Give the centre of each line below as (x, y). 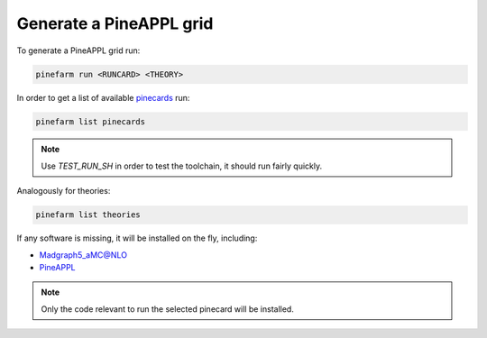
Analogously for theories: (64, 191)
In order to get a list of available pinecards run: (103, 97)
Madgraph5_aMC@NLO (83, 255)
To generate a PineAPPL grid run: (78, 50)
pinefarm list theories (88, 215)
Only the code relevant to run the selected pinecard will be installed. (168, 309)
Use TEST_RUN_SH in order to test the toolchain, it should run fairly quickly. (182, 166)
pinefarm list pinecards (91, 121)
